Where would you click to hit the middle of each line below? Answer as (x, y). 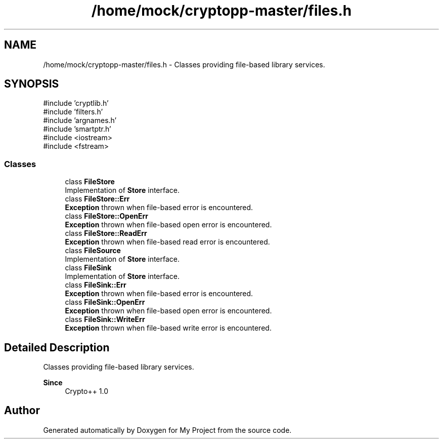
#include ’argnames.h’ (80, 120)
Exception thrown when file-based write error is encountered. (168, 328)
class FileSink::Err (96, 285)
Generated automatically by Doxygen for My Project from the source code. (167, 430)
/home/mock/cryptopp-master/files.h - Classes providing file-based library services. (184, 64)
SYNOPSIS (32, 84)
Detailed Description (57, 347)
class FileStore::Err (97, 199)
